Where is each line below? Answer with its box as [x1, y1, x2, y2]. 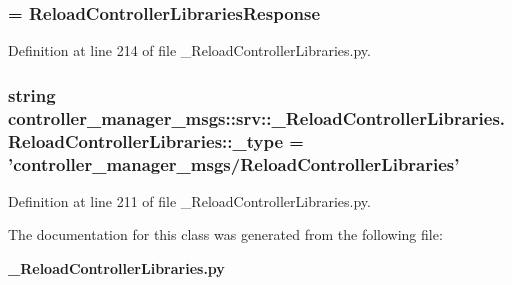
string [8, 82, 56, 107]
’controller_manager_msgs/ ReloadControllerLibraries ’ [8, 151, 460, 176]
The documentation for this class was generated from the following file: [8, 224, 443, 245]
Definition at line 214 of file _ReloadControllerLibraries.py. [8, 40, 371, 61]
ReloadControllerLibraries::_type [8, 128, 284, 153]
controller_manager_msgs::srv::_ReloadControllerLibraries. [8, 105, 506, 130]
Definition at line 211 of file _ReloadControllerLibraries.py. [8, 190, 371, 211]
